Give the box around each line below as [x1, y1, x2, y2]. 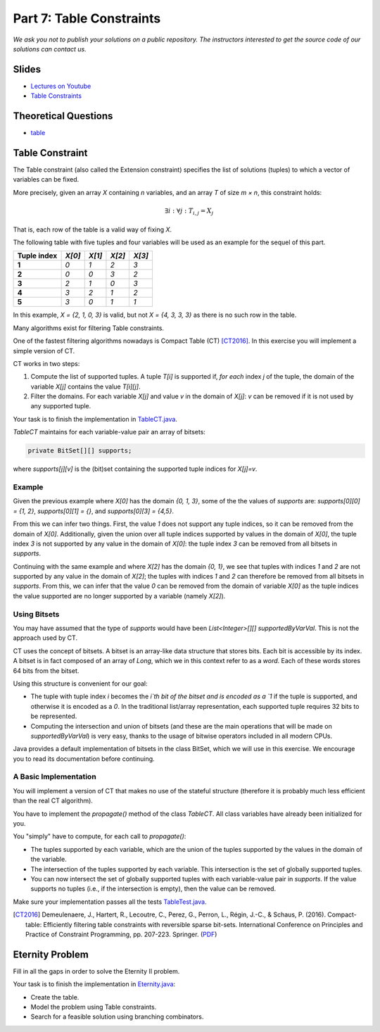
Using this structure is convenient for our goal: [13, 679, 148, 688]
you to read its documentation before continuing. [13, 754, 155, 763]
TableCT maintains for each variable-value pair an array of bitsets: [13, 428, 205, 436]
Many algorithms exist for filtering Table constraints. [13, 324, 165, 332]
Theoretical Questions [13, 110, 113, 122]
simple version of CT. [13, 346, 75, 355]
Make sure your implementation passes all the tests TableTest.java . [13, 898, 207, 906]
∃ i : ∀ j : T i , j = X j [164, 207, 214, 216]
